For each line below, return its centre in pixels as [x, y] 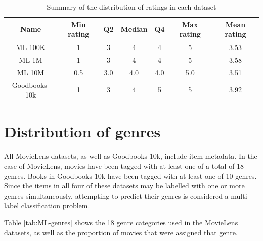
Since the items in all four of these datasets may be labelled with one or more [124, 186]
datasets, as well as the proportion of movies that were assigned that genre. [121, 232]
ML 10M [31, 72]
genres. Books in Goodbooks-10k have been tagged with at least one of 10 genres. [130, 176]
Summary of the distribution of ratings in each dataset [131, 7]
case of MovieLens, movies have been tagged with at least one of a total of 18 [124, 165]
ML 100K [31, 47]
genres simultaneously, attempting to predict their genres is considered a [116, 195]
